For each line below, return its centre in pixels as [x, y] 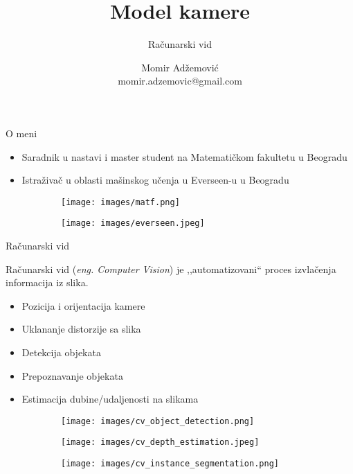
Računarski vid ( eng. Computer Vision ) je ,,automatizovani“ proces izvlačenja [171, 269]
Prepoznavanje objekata [72, 375]
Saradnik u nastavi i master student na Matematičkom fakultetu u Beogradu [184, 156]
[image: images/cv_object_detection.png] [158, 421]
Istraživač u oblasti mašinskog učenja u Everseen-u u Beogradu [155, 180]
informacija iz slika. [47, 282]
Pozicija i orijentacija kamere [83, 305]
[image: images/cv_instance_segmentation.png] [170, 464]
